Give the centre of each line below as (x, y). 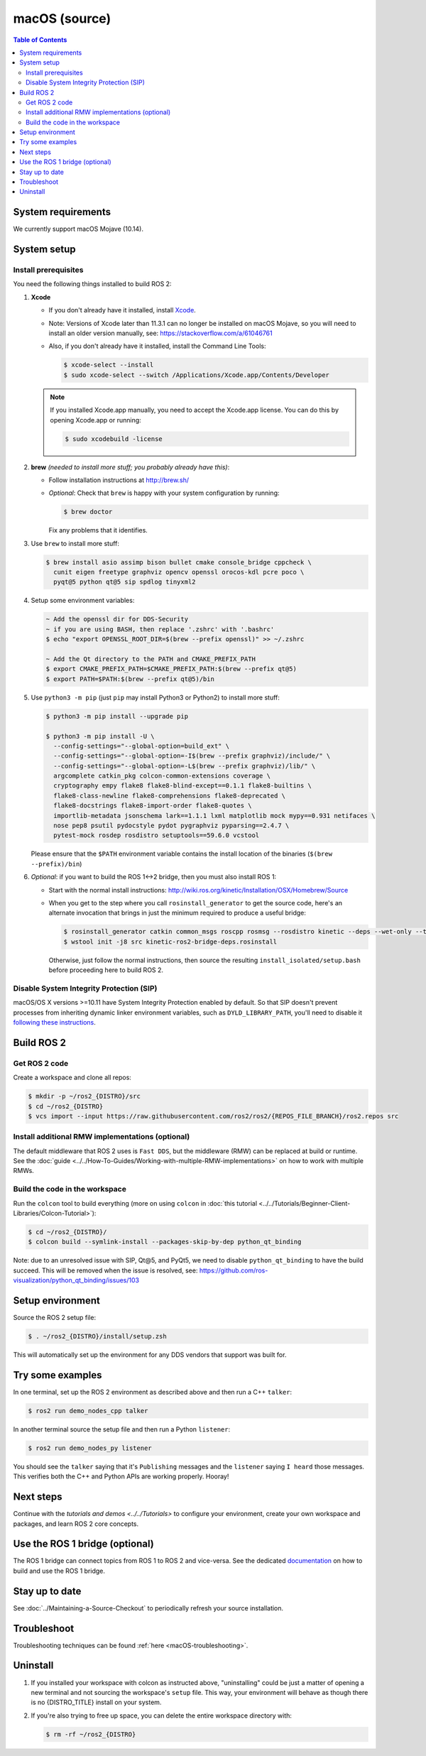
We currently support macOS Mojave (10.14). (78, 229)
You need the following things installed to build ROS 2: (92, 284)
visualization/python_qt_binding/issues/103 (76, 1280)
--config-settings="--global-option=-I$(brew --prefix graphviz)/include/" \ (192, 756)
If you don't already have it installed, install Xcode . (122, 310)
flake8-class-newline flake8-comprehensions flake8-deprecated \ (170, 796)
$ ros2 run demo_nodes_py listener (90, 1448)
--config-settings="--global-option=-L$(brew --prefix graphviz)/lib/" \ (185, 766)
